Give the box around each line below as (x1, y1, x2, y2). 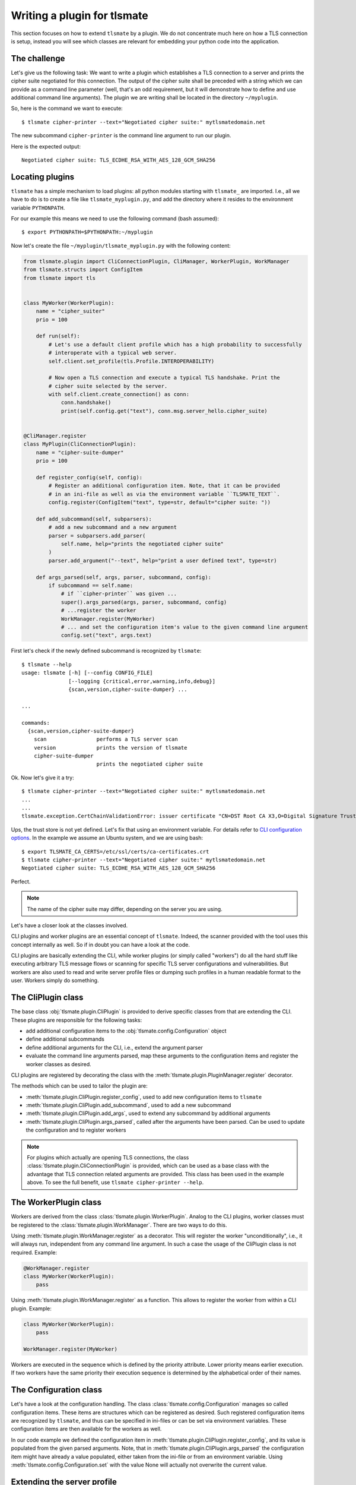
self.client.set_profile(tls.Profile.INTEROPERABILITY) (48, 358, 215, 365)
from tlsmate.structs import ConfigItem (23, 266, 142, 273)
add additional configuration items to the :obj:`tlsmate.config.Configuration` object (26, 1027, 227, 1034)
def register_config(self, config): (36, 474, 142, 481)
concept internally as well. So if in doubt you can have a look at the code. (11, 941, 190, 948)
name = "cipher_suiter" (36, 308, 105, 315)
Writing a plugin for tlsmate (11, 9, 148, 22)
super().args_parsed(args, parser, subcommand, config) (61, 599, 227, 605)
